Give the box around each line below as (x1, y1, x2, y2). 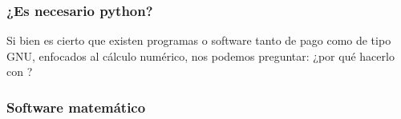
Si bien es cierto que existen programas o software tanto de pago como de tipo (6, 32, 391, 49)
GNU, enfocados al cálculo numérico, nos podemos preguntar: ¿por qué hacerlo (6, 47, 395, 64)
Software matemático (6, 97, 146, 117)
